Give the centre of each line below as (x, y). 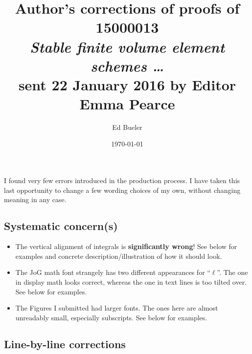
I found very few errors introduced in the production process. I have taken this (122, 180)
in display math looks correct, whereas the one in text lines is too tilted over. (131, 282)
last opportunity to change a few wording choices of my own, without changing (122, 190)
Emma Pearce (127, 104)
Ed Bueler (127, 127)
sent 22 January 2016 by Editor (127, 84)
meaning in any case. (35, 199)
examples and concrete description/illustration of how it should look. (119, 256)
